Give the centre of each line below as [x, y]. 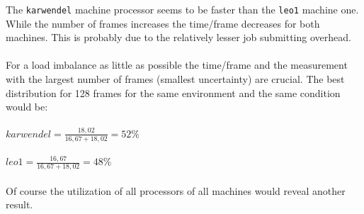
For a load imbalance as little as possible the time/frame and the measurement [177, 65]
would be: [27, 107]
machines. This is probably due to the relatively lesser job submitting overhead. [178, 37]
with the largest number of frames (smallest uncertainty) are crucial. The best [175, 79]
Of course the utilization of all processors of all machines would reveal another [176, 190]
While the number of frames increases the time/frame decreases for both [163, 23]
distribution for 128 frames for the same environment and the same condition [173, 92]
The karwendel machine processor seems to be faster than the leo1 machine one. [182, 9]
